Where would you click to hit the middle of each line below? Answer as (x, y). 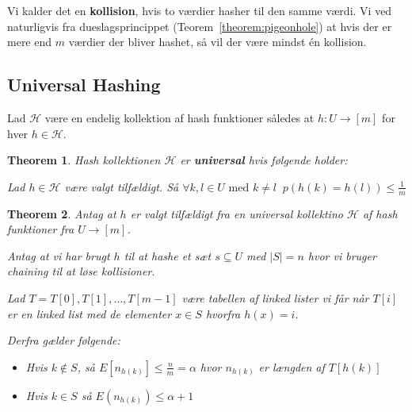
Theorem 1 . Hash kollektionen (84, 160)
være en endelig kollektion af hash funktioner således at (179, 117)
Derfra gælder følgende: (64, 340)
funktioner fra (41, 229)
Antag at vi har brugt (59, 255)
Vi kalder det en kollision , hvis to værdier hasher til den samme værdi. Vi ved (200, 10)
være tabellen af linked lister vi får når (275, 297)
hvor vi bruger (342, 255)
